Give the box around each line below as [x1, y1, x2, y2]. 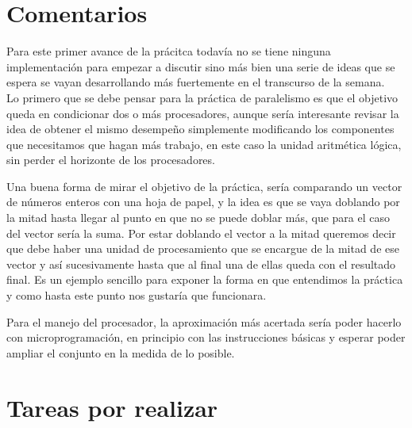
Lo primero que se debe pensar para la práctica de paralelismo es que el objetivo [6, 89, 399, 105]
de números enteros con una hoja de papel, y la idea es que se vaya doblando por [6, 193, 400, 210]
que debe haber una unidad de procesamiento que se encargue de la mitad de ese [6, 240, 399, 257]
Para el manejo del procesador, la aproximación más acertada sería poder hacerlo [6, 313, 402, 330]
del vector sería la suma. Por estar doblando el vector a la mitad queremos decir [6, 224, 396, 241]
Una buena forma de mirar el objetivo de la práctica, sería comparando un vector [6, 178, 402, 194]
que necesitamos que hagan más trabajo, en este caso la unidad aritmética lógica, [6, 136, 402, 152]
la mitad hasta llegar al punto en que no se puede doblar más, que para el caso [6, 209, 391, 226]
